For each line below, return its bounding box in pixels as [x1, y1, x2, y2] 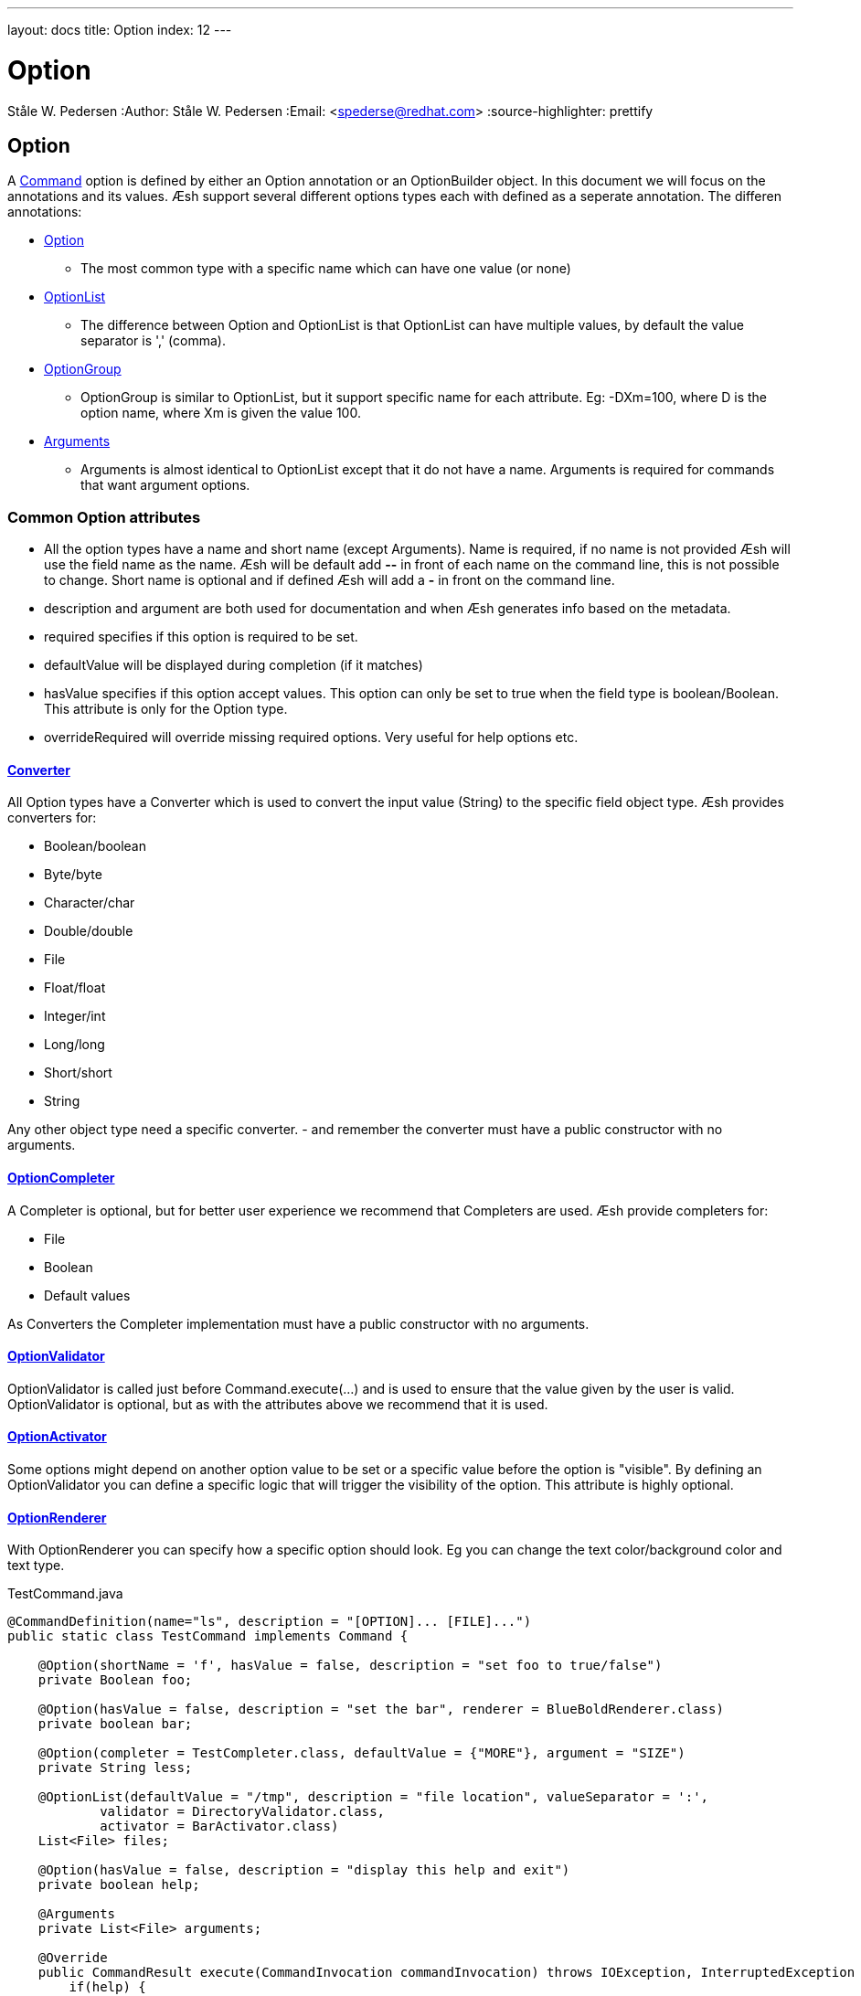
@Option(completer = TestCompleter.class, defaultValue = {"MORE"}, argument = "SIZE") [37, 1746, 686, 1761]
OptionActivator [7, 1428, 107, 1445]
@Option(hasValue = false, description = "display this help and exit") [37, 1863, 570, 1878]
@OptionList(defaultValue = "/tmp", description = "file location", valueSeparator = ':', [37, 1789, 709, 1805]
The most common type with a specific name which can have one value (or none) [80, 260, 571, 277]
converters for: [7, 810, 97, 826]
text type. [7, 1557, 65, 1574]
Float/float [44, 980, 106, 996]
